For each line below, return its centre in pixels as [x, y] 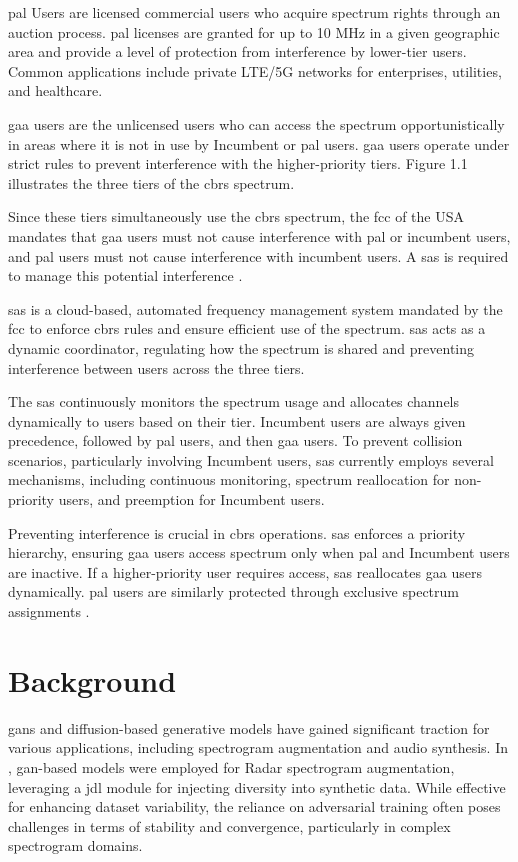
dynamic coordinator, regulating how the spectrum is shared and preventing [241, 347]
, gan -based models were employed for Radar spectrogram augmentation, [231, 766]
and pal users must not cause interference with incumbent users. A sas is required [258, 255]
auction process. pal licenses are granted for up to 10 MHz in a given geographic [254, 31]
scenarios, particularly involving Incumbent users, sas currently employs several [251, 459]
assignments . [49, 611]
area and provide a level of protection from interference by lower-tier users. [237, 51]
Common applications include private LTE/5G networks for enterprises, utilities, [255, 70]
